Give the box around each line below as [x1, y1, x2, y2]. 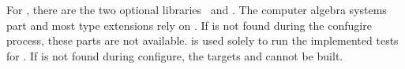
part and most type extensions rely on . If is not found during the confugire [6, 16, 372, 33]
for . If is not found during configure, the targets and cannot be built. [6, 47, 343, 64]
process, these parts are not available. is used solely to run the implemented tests [6, 32, 399, 49]
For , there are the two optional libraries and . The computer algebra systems [6, 2, 387, 17]
